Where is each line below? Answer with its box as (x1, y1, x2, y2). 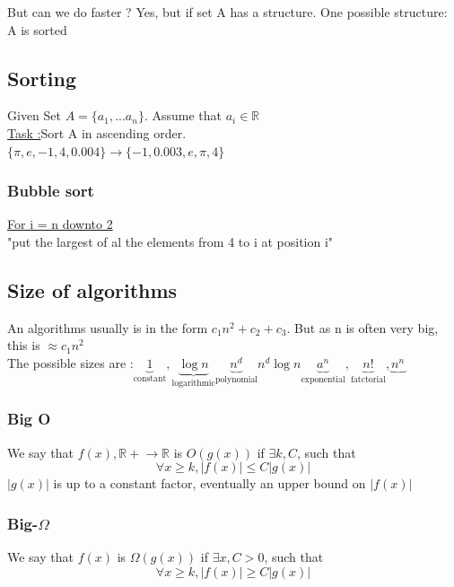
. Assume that (144, 106, 223, 125)
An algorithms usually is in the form (7, 318, 208, 337)
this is (7, 336, 40, 355)
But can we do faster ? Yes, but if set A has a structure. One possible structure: (7, 3, 448, 21)
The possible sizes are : (7, 353, 134, 372)
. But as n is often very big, (286, 318, 439, 337)
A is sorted (7, 20, 67, 39)
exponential (301, 374, 345, 384)
